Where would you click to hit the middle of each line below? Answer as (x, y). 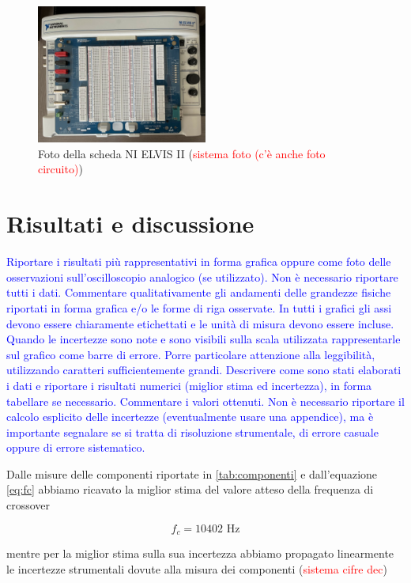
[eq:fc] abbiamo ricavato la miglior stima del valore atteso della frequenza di (190, 489)
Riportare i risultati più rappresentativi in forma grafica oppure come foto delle (199, 261)
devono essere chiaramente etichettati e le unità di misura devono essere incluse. (200, 323)
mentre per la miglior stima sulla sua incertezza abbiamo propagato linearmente (200, 553)
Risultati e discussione (130, 223)
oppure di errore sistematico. (76, 447)
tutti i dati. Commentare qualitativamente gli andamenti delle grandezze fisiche (199, 292)
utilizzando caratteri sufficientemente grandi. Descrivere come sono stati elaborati (204, 370)
